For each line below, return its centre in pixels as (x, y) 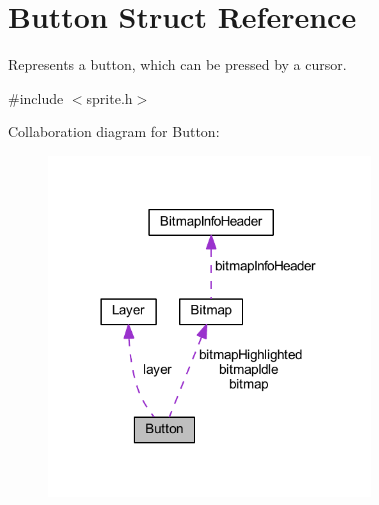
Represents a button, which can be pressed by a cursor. (177, 64)
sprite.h (109, 97)
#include (36, 97)
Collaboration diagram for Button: (114, 131)
